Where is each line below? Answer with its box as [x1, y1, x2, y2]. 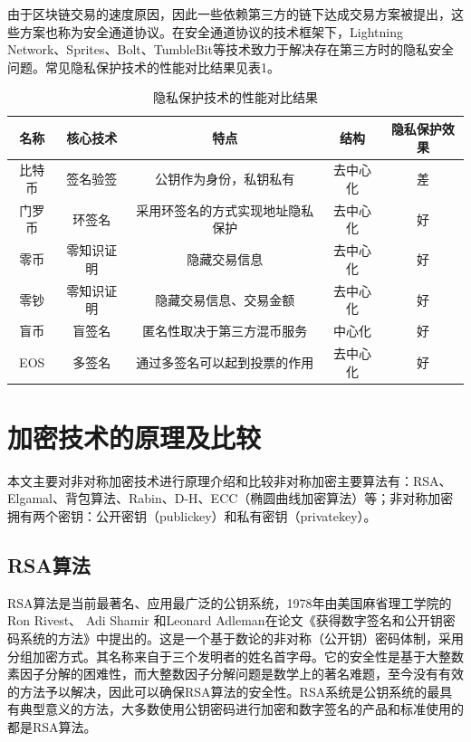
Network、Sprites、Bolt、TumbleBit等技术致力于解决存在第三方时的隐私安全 [7, 40, 454, 59]
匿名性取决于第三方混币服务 [142, 321, 308, 340]
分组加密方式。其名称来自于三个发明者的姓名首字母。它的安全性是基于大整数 [7, 646, 464, 665]
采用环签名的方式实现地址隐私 [136, 200, 314, 219]
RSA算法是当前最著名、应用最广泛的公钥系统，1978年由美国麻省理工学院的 [7, 593, 452, 612]
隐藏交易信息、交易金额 [155, 290, 295, 309]
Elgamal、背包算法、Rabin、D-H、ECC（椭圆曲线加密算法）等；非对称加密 [7, 489, 454, 508]
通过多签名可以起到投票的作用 [136, 352, 314, 371]
